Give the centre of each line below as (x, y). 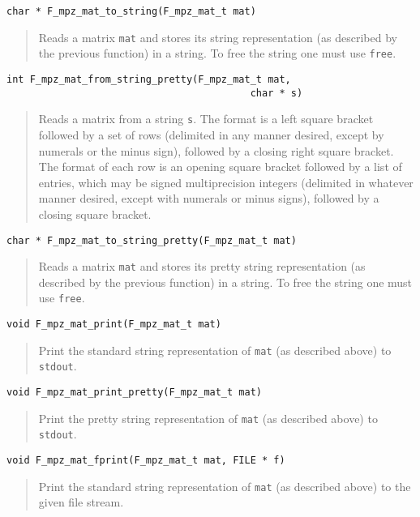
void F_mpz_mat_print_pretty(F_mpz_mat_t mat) (134, 393)
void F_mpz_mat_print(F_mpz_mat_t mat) (114, 325)
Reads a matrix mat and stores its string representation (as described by (218, 37)
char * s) (276, 93)
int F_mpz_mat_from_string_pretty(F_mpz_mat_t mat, (149, 79)
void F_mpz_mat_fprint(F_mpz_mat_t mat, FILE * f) (146, 460)
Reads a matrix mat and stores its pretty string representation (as (202, 266)
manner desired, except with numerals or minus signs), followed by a (209, 198)
